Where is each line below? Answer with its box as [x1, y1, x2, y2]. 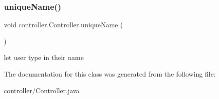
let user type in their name [4, 52, 84, 62]
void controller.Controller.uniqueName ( [4, 20, 123, 30]
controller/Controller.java [4, 85, 80, 95]
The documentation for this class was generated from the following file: [4, 69, 216, 79]
